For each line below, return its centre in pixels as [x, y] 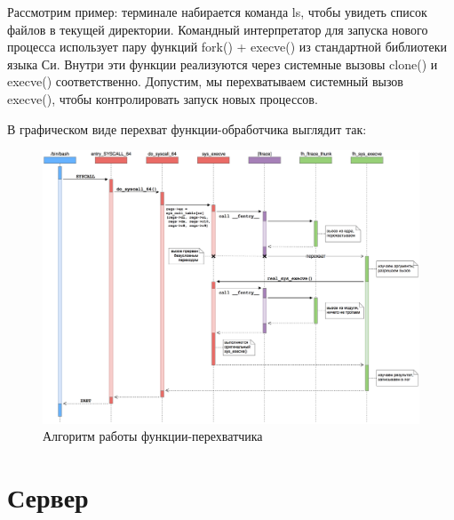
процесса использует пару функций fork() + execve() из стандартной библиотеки [227, 47]
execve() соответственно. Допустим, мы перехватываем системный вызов [205, 81]
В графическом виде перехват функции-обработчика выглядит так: [187, 128]
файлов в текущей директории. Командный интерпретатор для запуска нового [218, 29]
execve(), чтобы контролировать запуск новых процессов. [163, 98]
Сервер [48, 497]
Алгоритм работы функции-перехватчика [153, 436]
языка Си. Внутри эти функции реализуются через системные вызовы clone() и [223, 64]
